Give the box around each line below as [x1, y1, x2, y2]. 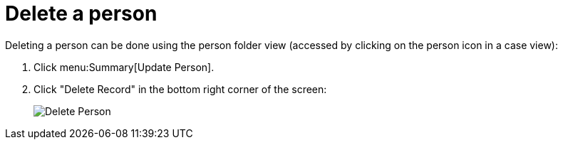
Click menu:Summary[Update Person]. [33, 60, 215, 73]
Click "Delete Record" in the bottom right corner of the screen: [33, 82, 327, 95]
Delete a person [5, 1, 157, 26]
